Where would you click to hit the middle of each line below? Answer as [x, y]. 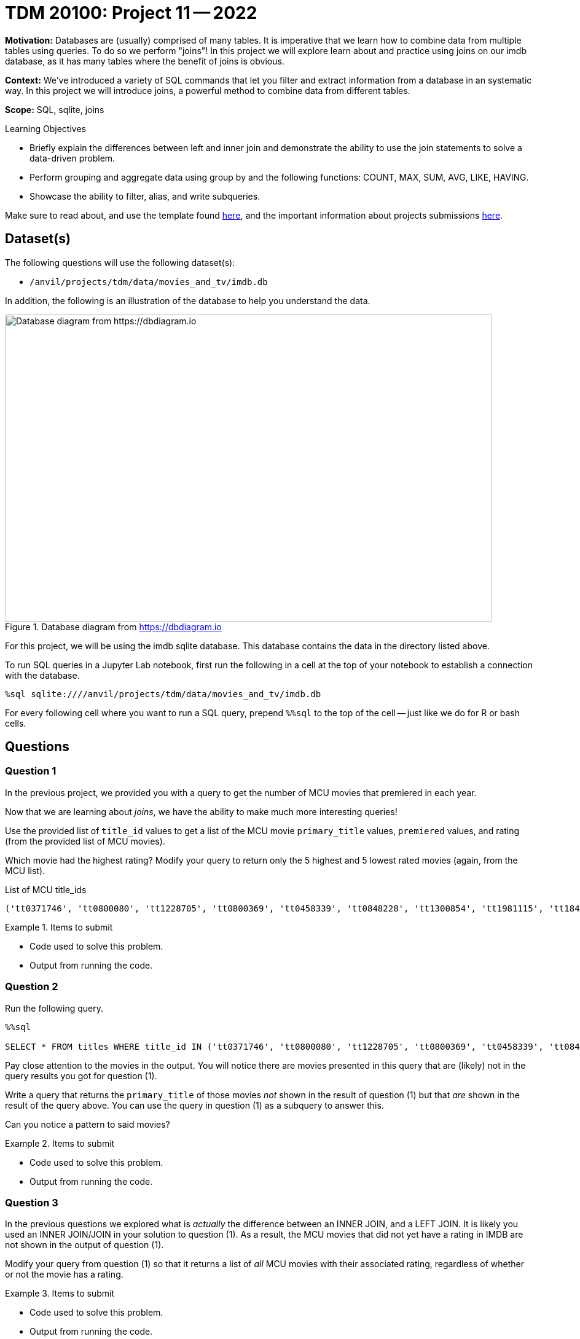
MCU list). [25, 870]
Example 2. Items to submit [60, 1143]
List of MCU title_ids [46, 889]
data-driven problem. [72, 158]
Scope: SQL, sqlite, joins [55, 109]
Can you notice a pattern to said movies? [88, 1124]
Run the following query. [54, 1008]
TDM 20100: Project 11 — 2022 [131, 13]
